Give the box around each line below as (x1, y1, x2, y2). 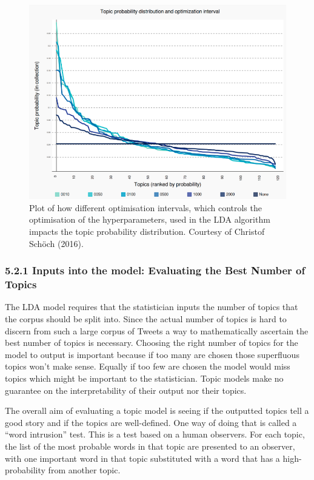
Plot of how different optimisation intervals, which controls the (29, 201, 262, 214)
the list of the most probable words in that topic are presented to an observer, (5, 439, 295, 452)
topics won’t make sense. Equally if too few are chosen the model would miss (5, 360, 290, 373)
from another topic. (48, 464, 121, 476)
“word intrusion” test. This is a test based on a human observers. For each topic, (5, 428, 305, 441)
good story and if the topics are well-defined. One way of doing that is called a (5, 416, 297, 428)
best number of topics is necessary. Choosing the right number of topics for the (5, 336, 298, 349)
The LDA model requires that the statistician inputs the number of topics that (5, 300, 298, 313)
